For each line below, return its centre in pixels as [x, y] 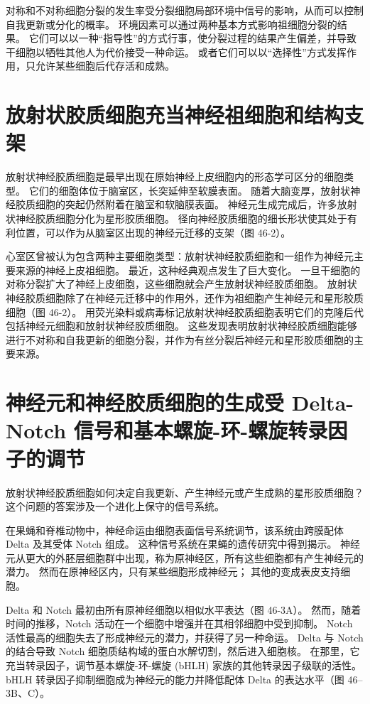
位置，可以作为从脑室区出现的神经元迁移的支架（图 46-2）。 [153, 232]
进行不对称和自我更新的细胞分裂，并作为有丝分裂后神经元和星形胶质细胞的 [180, 339]
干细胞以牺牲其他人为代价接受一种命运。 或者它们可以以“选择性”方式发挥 [176, 52]
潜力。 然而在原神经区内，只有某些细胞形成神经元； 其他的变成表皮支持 [173, 572]
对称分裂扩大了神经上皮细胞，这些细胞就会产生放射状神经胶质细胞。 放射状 [181, 284]
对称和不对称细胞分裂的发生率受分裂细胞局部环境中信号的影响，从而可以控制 [185, 10]
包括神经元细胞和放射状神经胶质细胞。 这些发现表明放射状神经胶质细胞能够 [181, 326]
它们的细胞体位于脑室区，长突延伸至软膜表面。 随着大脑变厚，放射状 [190, 190]
